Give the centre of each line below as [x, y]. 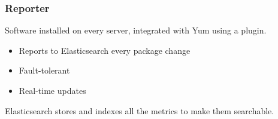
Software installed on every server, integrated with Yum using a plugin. [136, 30]
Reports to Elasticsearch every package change [105, 50]
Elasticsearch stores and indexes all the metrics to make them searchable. [140, 110]
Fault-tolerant [44, 70]
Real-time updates [52, 90]
